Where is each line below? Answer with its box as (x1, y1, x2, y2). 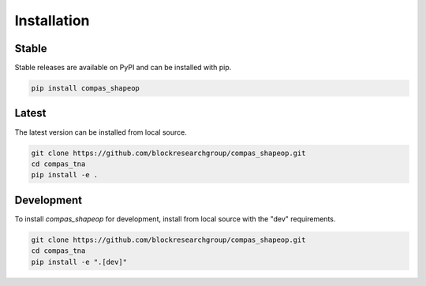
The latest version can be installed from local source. (14, 127, 187, 137)
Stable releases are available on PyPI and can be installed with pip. (14, 63, 232, 72)
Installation (14, 12, 90, 29)
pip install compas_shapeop (31, 84, 140, 93)
